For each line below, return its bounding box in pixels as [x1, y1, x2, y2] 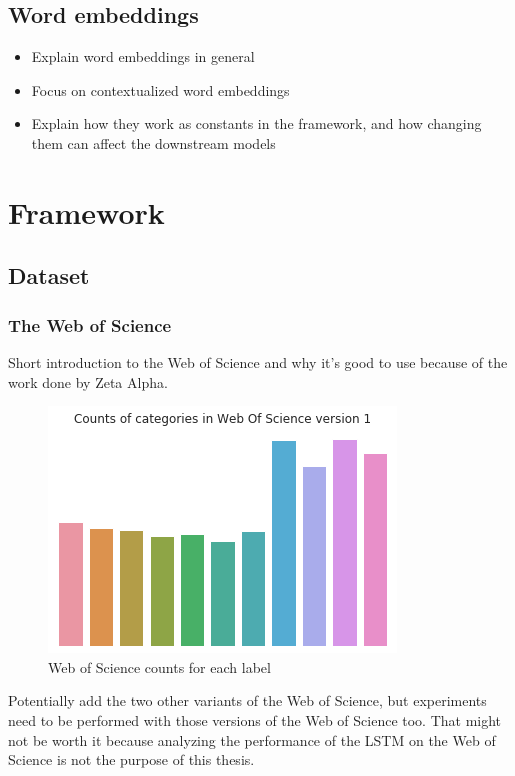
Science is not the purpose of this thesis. [8, 749, 255, 770]
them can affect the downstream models [31, 132, 276, 153]
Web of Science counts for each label [48, 656, 271, 677]
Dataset [8, 260, 90, 291]
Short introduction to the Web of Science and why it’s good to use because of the [8, 351, 508, 372]
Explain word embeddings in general [31, 46, 255, 67]
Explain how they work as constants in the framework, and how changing [31, 113, 482, 134]
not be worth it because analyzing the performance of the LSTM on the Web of [8, 729, 496, 750]
